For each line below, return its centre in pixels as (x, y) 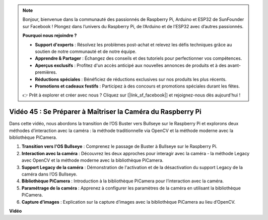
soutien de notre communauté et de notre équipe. (86, 51)
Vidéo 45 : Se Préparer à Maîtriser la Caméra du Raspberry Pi (105, 112)
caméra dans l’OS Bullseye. (49, 174)
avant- (234, 65)
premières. (46, 72)
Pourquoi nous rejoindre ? (50, 36)
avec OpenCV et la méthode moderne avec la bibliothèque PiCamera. (93, 160)
